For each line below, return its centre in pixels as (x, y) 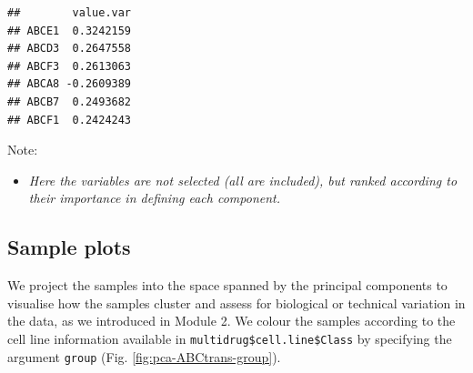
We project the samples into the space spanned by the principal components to (227, 285)
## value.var (70, 13)
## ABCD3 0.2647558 (70, 49)
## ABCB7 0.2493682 (70, 101)
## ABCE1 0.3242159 (70, 30)
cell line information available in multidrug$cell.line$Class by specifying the (230, 338)
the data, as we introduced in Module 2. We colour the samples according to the (231, 321)
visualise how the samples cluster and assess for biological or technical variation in (236, 302)
